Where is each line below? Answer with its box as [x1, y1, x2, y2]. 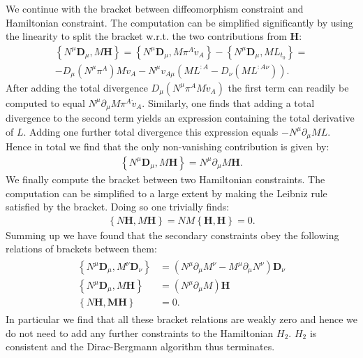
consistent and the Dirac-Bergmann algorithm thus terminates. [6, 339, 275, 354]
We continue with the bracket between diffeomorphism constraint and [6, 1, 304, 15]
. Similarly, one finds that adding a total [142, 95, 315, 110]
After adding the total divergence [6, 80, 148, 94]
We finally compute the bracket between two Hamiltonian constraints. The [6, 171, 325, 186]
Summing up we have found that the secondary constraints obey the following [6, 227, 339, 242]
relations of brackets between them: [6, 241, 157, 256]
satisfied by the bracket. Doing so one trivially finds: [6, 199, 230, 214]
